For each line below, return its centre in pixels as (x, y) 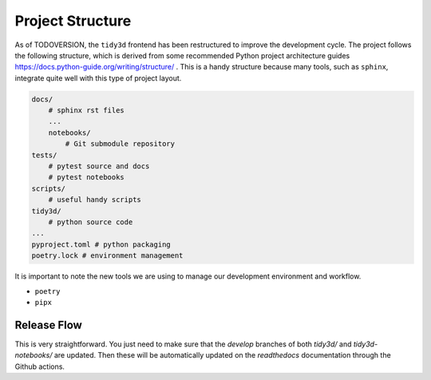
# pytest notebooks (87, 177)
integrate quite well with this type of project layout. (98, 78)
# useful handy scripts (95, 200)
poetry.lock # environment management (107, 256)
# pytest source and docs (99, 166)
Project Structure (73, 21)
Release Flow (49, 325)
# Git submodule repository (120, 144)
